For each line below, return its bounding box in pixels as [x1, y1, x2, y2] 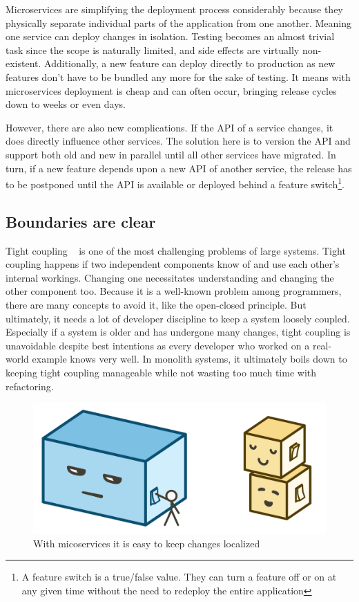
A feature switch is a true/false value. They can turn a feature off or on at [21, 569, 337, 584]
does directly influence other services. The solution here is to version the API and [6, 134, 351, 148]
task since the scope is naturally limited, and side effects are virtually [6, 42, 300, 57]
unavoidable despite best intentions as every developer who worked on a [6, 338, 310, 352]
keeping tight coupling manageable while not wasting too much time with [6, 365, 317, 379]
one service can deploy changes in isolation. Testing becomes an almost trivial [6, 29, 335, 44]
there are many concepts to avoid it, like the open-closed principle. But [6, 297, 307, 311]
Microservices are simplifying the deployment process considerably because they [6, 2, 343, 16]
